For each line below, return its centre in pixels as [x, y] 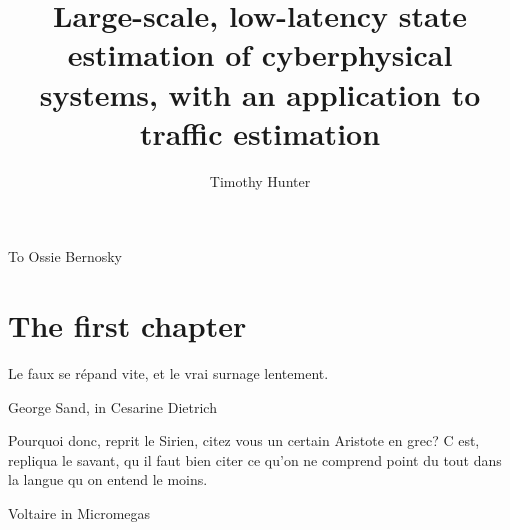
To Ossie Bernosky [65, 256]
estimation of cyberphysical [260, 54]
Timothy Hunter [260, 180]
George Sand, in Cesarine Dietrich [112, 406]
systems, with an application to [260, 93]
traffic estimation [260, 132]
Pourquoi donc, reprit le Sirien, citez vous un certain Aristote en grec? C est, [244, 440]
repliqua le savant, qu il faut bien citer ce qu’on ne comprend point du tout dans [255, 459]
